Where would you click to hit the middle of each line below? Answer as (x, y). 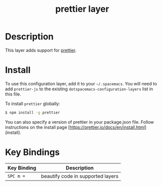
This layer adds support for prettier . (41, 50)
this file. (13, 94)
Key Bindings (33, 152)
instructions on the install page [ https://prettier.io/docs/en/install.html (75, 127)
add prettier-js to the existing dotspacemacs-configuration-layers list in (79, 89)
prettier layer (82, 9)
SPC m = (16, 176)
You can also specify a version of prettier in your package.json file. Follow (80, 122)
